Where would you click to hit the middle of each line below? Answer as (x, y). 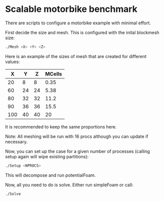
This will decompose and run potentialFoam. (50, 175)
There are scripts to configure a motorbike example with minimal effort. (78, 23)
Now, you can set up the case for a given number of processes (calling (78, 151)
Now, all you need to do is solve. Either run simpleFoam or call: (69, 185)
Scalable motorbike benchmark (71, 9)
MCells (53, 74)
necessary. (17, 141)
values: (12, 62)
